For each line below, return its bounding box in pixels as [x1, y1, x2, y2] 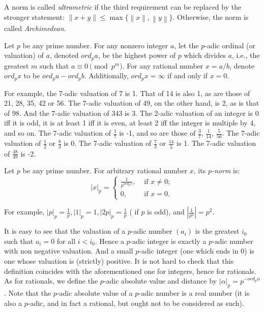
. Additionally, [84, 70, 129, 81]
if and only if [167, 70, 208, 81]
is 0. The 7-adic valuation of [64, 138, 152, 148]
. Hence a [95, 235, 124, 246]
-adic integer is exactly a [130, 235, 207, 246]
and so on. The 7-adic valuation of [4, 128, 111, 138]
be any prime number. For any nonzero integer [22, 40, 168, 50]
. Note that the [4, 287, 51, 298]
